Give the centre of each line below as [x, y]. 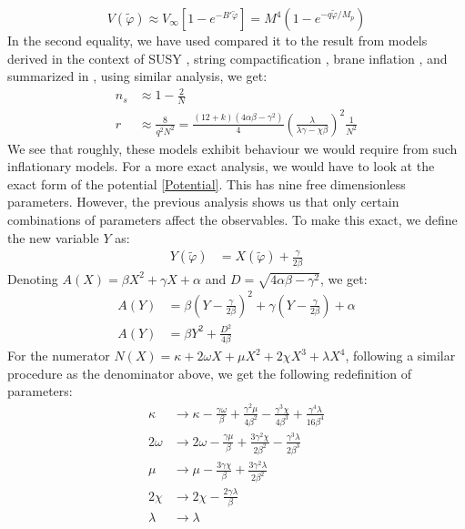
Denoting [33, 278]
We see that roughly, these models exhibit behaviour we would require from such [232, 148]
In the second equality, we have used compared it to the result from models [217, 40]
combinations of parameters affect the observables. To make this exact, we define [232, 220]
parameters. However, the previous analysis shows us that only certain [203, 202]
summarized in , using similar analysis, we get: [137, 76]
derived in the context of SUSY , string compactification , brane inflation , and [227, 58]
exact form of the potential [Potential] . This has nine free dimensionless [207, 183]
